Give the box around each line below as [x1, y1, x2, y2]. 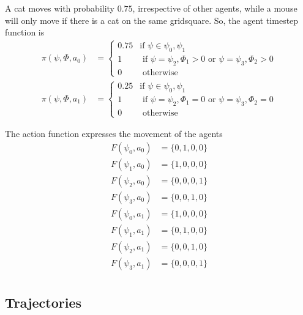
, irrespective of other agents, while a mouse [132, 2, 297, 14]
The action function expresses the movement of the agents [5, 127, 223, 140]
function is [5, 26, 45, 39]
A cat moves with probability [5, 2, 115, 14]
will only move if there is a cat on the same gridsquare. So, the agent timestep [5, 13, 299, 26]
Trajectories [5, 293, 82, 312]
